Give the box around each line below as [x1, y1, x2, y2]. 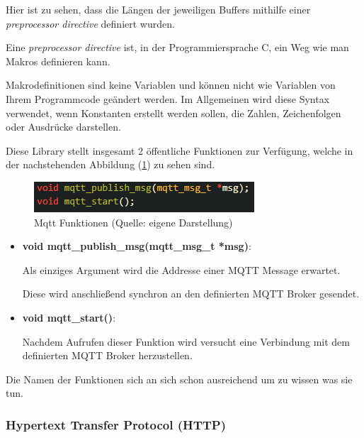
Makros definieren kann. [6, 53, 110, 68]
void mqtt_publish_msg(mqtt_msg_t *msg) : [22, 239, 251, 253]
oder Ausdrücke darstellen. [6, 119, 121, 134]
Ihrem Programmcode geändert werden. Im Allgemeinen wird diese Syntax [6, 91, 330, 106]
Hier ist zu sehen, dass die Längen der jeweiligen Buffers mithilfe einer [6, 2, 311, 16]
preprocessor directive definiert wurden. [6, 16, 175, 31]
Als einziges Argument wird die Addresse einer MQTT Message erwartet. [22, 262, 341, 277]
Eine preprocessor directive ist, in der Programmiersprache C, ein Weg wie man [6, 40, 349, 55]
